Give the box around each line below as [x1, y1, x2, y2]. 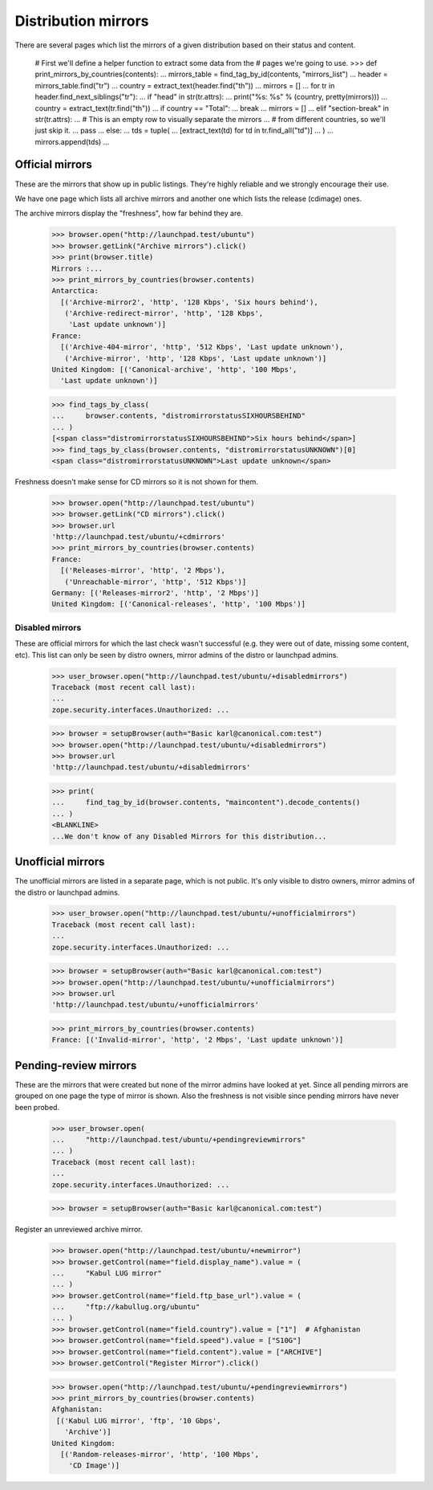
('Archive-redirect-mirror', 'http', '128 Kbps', [64, 309, 264, 318]
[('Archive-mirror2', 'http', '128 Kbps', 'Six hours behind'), [60, 297, 318, 307]
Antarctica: [51, 286, 99, 296]
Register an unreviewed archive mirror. [14, 1225, 144, 1235]
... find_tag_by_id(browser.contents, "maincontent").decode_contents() [51, 798, 361, 807]
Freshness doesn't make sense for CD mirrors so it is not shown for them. [14, 476, 258, 486]
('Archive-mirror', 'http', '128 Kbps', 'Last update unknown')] [64, 353, 327, 363]
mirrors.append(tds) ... [34, 137, 110, 146]
